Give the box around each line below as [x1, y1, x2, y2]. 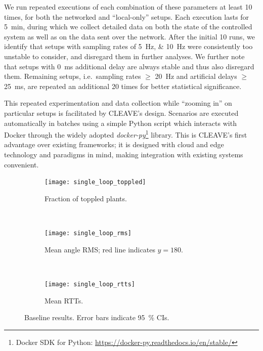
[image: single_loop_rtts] [45, 280, 135, 288]
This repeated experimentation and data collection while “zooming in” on [4, 98, 232, 108]
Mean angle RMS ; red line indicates [45, 244, 155, 254]
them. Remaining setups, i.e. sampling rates [4, 71, 141, 81]
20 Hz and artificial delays [155, 71, 237, 81]
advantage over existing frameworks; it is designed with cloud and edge [4, 139, 224, 150]
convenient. [4, 159, 39, 169]
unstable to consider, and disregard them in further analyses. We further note [4, 51, 245, 61]
